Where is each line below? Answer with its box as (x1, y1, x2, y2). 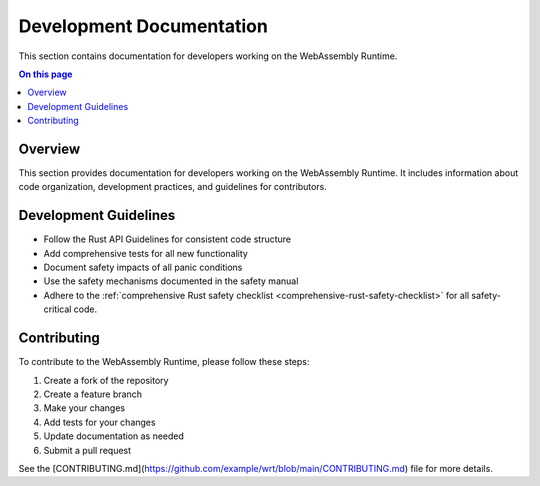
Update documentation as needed (43, 430, 185, 442)
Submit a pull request (43, 444, 132, 456)
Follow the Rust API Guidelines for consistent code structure (43, 233, 292, 245)
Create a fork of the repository (43, 374, 169, 386)
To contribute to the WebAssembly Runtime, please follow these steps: (18, 356, 310, 368)
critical (43, 303, 72, 315)
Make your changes (43, 402, 125, 414)
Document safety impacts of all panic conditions (43, 261, 243, 274)
